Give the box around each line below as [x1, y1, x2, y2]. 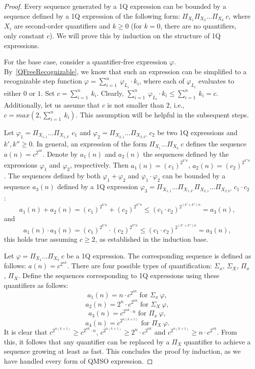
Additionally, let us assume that [4, 100, 100, 110]
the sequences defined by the [143, 148, 229, 159]
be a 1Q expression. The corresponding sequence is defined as [66, 250, 251, 260]
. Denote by [43, 148, 78, 159]
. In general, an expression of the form [32, 138, 147, 148]
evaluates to [198, 76, 234, 86]
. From [217, 326, 237, 337]
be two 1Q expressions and [157, 127, 238, 137]
